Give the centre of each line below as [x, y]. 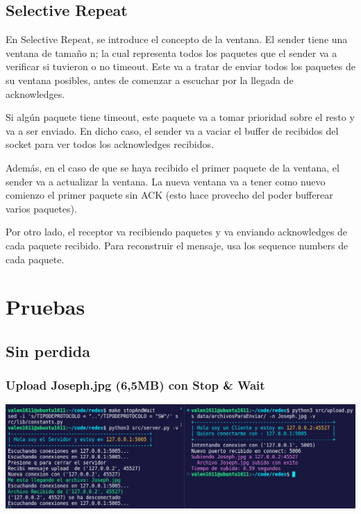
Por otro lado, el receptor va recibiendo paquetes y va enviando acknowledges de [177, 232]
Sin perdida [48, 350]
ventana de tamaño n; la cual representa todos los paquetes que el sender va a [171, 52]
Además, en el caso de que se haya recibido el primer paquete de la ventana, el [173, 167]
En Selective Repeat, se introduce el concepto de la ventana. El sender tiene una [177, 39]
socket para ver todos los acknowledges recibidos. [110, 144]
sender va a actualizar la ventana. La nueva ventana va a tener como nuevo [166, 181]
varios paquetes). [41, 208]
